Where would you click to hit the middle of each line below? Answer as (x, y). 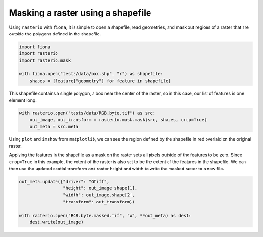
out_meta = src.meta (54, 127)
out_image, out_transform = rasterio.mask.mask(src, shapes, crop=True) (118, 120)
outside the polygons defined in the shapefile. (55, 34)
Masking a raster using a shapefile (80, 13)
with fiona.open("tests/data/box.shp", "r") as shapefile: (91, 74)
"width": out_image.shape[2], (99, 195)
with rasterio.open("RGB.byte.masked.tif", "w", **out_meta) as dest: (105, 215)
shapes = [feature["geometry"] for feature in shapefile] (100, 81)
